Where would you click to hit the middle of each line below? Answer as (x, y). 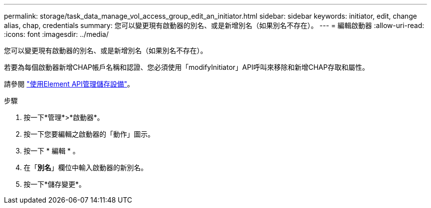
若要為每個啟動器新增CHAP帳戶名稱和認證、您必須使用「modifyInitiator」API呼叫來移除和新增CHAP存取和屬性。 (186, 67)
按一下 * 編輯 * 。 (52, 151)
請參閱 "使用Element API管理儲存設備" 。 (69, 84)
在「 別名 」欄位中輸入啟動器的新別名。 (86, 167)
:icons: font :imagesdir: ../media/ (56, 34)
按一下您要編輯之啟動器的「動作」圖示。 (89, 134)
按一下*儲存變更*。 (55, 184)
